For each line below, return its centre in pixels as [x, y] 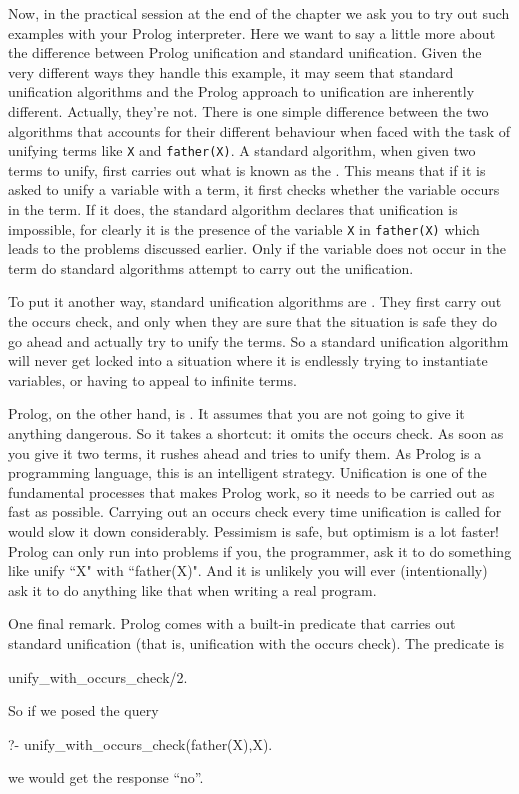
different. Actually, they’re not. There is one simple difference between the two [248, 110]
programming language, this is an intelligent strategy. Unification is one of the [247, 472]
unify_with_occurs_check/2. [98, 676]
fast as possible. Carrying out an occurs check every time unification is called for [255, 511]
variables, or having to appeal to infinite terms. [152, 379]
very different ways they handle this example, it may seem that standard [231, 71]
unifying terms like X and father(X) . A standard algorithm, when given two [242, 150]
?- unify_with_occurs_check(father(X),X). [140, 743]
